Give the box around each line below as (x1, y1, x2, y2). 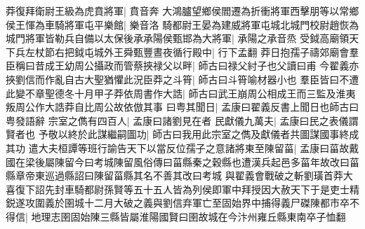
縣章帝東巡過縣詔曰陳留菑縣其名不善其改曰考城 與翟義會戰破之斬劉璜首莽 (6, 168, 343, 183)
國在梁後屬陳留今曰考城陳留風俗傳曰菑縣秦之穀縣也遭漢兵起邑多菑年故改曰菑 (6, 154, 359, 169)
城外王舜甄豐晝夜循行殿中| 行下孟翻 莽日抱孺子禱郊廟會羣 (93, 44, 359, 59)
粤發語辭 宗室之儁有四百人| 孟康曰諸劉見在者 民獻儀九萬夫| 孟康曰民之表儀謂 (6, 113, 359, 127)
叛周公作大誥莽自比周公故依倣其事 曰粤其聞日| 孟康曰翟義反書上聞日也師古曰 (6, 99, 359, 114)
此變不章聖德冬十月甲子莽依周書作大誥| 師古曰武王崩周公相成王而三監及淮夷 (6, 85, 356, 100)
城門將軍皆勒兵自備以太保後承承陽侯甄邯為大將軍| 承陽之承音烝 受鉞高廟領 (6, 31, 350, 46)
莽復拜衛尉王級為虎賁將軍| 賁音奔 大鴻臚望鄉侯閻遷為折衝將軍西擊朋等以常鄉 (6, 4, 359, 18)
